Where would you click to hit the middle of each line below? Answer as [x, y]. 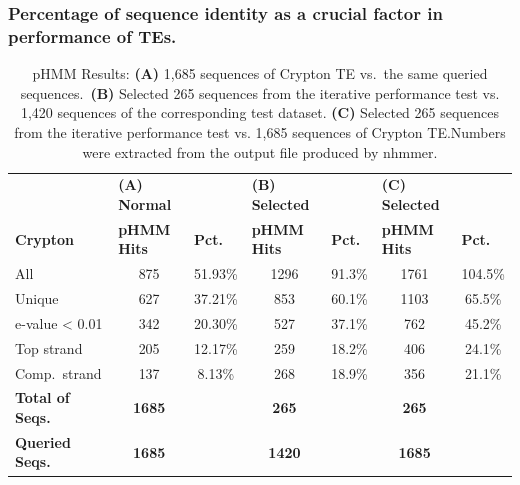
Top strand [49, 347]
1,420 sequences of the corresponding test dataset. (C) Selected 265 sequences [260, 112]
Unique [37, 298]
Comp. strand [58, 372]
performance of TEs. [92, 35]
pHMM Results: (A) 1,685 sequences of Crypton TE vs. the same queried [260, 73]
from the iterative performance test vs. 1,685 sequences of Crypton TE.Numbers [260, 131]
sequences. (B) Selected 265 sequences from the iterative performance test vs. [260, 92]
